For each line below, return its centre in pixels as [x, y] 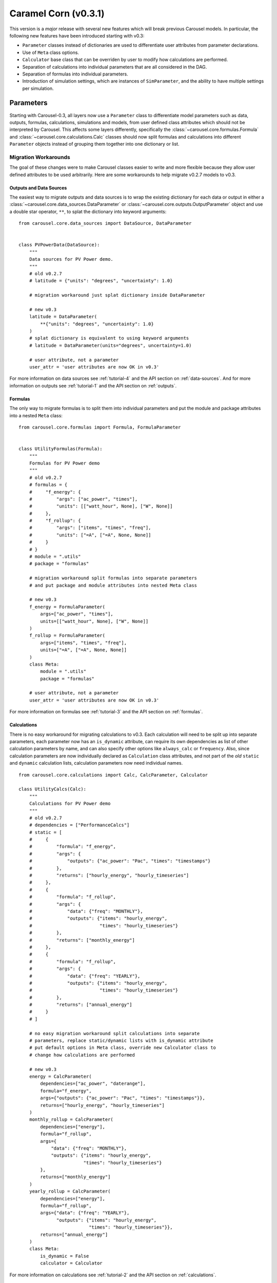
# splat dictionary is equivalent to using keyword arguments [109, 338]
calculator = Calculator [71, 1263]
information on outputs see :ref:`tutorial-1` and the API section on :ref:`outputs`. [93, 385]
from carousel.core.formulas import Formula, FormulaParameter [100, 427]
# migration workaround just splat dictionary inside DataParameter [117, 295]
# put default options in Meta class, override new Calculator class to [123, 1048]
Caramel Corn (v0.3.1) [57, 13]
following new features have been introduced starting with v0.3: [77, 35]
